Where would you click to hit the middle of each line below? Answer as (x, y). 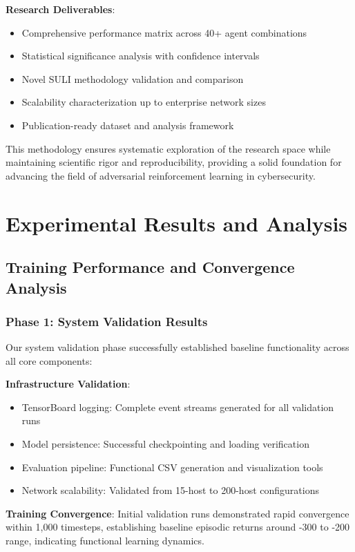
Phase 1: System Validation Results (107, 321)
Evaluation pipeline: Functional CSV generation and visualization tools (172, 467)
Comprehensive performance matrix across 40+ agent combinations (164, 32)
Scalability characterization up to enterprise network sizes (144, 102)
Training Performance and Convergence (150, 267)
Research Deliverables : (60, 9)
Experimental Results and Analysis (177, 223)
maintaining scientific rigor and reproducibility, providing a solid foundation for (174, 162)
